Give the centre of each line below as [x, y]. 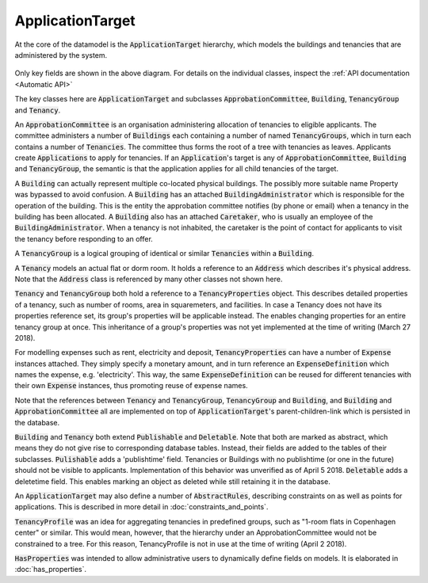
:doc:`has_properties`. [51, 570]
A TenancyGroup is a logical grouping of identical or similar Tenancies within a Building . [164, 253]
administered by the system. [61, 55]
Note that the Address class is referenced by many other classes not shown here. [149, 279]
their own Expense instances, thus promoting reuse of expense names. [132, 386]
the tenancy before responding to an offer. [84, 238]
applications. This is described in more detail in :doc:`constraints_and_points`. [141, 507]
